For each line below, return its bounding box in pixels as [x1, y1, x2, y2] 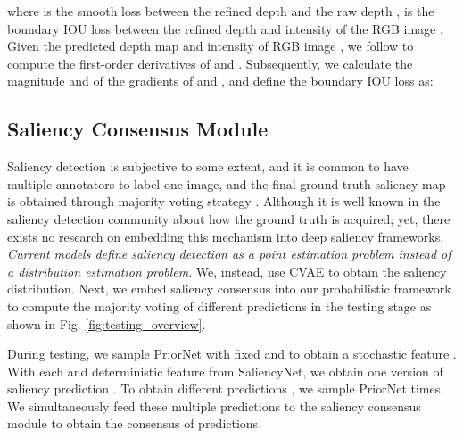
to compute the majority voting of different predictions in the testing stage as [7, 296, 432, 315]
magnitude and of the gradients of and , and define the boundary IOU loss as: [7, 71, 434, 90]
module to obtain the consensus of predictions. [7, 414, 262, 433]
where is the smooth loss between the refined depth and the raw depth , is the [7, 2, 434, 20]
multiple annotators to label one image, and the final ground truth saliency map [7, 174, 446, 193]
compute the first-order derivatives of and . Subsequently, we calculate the [7, 54, 413, 72]
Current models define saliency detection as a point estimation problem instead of [7, 244, 451, 263]
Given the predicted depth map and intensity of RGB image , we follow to [7, 37, 414, 55]
